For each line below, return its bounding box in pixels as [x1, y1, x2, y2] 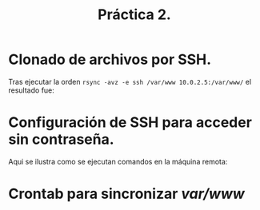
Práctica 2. [97, 6, 172, 24]
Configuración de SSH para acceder [8, 113, 252, 132]
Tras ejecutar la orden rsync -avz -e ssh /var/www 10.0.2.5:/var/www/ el [8, 77, 252, 86]
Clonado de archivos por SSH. [8, 50, 212, 69]
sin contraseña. [8, 130, 114, 149]
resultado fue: [8, 85, 54, 95]
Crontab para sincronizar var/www [8, 185, 246, 203]
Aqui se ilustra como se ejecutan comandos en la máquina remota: [8, 157, 228, 166]
